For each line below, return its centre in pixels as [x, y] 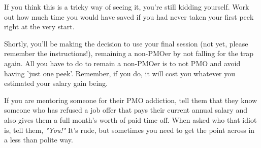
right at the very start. [39, 27]
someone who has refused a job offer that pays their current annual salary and [126, 110]
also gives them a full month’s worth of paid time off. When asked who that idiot [130, 119]
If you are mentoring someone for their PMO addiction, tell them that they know [131, 100]
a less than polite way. [39, 140]
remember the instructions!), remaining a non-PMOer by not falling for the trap [129, 53]
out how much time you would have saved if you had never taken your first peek [129, 16]
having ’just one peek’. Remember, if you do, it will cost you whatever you [120, 73]
